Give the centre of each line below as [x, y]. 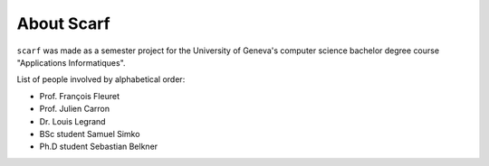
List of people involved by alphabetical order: [101, 79]
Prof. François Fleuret [79, 96]
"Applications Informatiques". [71, 62]
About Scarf [63, 23]
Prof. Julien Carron [75, 109]
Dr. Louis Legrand [72, 121]
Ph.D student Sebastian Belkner [99, 147]
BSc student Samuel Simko [90, 134]
